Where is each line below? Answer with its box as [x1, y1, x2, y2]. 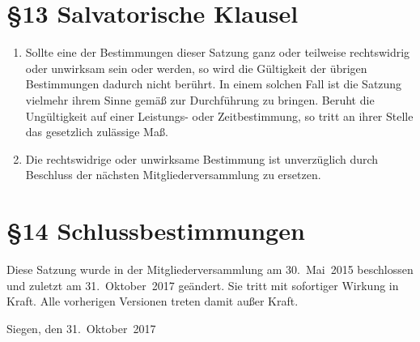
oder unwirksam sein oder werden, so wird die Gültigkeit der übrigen [25, 59, 367, 76]
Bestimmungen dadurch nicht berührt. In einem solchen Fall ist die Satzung [25, 75, 402, 92]
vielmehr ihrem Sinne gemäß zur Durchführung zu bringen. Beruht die [25, 91, 375, 108]
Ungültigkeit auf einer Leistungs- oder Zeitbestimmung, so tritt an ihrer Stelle [25, 107, 414, 124]
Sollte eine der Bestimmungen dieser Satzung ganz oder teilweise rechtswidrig [25, 44, 410, 61]
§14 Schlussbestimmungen [6, 214, 305, 247]
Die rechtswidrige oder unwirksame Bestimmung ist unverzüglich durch [25, 150, 379, 167]
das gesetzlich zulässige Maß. [25, 123, 168, 140]
